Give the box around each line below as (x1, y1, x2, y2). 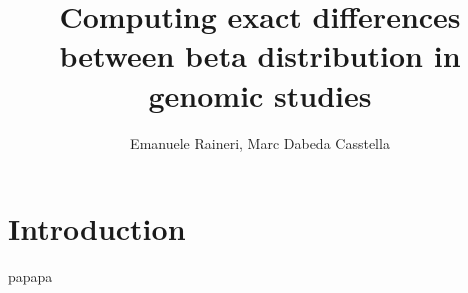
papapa (8, 266, 53, 287)
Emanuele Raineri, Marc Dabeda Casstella (130, 132, 390, 153)
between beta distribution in (59, 35, 461, 76)
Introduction (8, 208, 186, 249)
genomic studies (148, 74, 372, 115)
